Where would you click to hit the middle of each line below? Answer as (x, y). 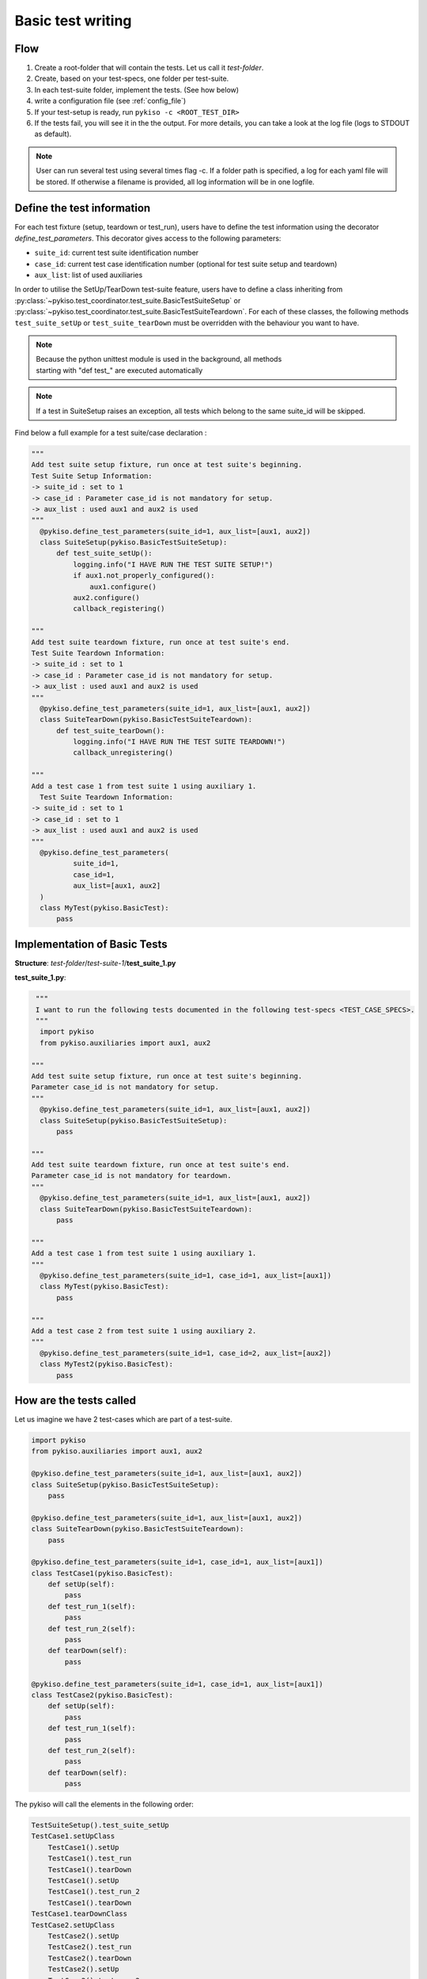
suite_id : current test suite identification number (117, 253)
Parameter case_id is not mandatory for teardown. (132, 1176)
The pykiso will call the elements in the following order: (104, 1804)
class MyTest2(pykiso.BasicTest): (107, 1364)
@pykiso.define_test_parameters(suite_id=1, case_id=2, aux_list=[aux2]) (186, 1353)
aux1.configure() (123, 587)
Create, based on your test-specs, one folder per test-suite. (132, 78)
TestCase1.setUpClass (73, 1836)
